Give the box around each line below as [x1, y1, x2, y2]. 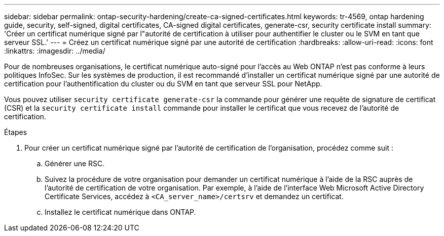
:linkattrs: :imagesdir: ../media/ [4, 46, 105, 55]
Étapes [4, 128, 27, 136]
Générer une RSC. [45, 159, 105, 168]
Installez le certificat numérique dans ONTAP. [45, 208, 196, 216]
